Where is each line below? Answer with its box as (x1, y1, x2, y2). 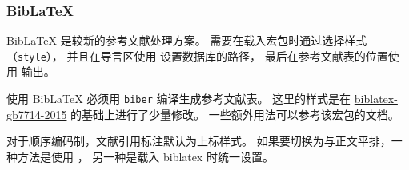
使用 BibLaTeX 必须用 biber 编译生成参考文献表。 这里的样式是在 (6, 90, 351, 107)
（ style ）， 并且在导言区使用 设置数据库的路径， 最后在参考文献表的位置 (6, 47, 388, 64)
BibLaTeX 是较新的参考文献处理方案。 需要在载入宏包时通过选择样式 (6, 32, 367, 49)
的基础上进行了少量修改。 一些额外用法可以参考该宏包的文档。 (70, 105, 399, 122)
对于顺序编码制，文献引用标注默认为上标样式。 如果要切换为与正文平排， (6, 132, 391, 149)
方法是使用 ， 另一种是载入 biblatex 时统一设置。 (17, 148, 275, 164)
